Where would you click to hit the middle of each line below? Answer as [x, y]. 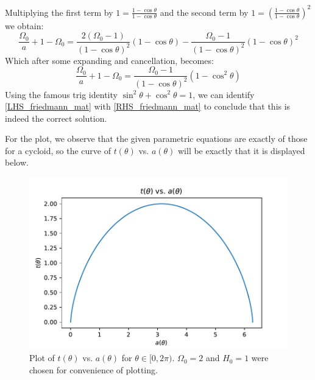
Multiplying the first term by [59, 12]
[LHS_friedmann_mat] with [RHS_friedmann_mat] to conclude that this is [148, 106]
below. [17, 162]
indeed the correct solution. [56, 118]
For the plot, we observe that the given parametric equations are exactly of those [156, 139]
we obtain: [24, 25]
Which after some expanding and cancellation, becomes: [109, 60]
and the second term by [204, 12]
